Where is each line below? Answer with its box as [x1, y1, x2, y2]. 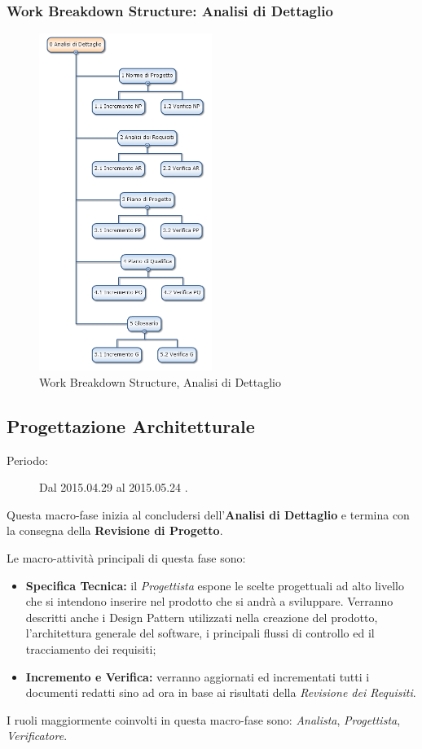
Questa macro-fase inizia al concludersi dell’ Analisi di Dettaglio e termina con [7, 506, 410, 523]
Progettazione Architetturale [7, 413, 255, 438]
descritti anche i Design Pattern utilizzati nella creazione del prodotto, [25, 608, 378, 625]
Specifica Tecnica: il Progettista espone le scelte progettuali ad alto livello [25, 576, 404, 594]
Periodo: [7, 451, 48, 468]
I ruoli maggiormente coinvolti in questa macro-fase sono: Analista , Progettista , [7, 711, 401, 728]
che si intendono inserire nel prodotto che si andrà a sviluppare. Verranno [25, 593, 393, 610]
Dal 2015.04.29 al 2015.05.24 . [39, 479, 188, 496]
